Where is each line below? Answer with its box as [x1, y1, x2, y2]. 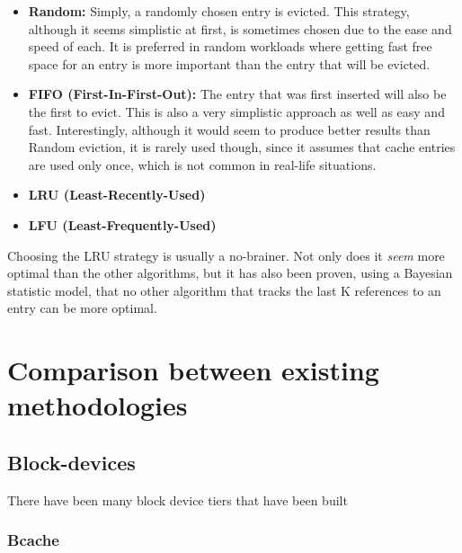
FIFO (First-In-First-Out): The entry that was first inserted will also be [28, 85, 447, 103]
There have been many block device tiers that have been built [7, 490, 348, 509]
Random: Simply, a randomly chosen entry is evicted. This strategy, [28, 2, 410, 20]
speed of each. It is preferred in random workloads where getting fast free [28, 37, 432, 56]
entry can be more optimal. [7, 299, 157, 317]
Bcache [7, 529, 59, 551]
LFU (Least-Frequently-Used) [28, 215, 217, 234]
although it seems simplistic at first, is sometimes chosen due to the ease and [28, 19, 452, 38]
